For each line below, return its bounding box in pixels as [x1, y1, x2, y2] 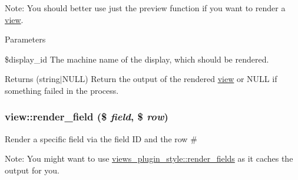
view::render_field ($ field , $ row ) [5, 109, 168, 124]
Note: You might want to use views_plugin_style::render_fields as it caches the [5, 152, 293, 165]
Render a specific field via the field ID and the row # [5, 132, 197, 145]
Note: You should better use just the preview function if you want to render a [5, 2, 286, 14]
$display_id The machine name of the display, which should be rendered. [5, 53, 269, 65]
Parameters [5, 33, 46, 45]
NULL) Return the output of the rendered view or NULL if [62, 73, 277, 85]
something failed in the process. [5, 84, 119, 96]
